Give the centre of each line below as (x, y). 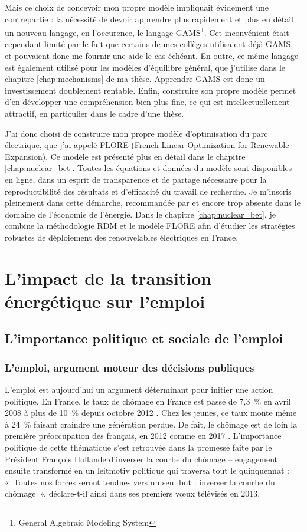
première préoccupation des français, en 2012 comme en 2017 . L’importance (143, 436)
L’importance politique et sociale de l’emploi (144, 338)
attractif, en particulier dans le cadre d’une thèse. (94, 113)
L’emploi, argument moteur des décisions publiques (130, 367)
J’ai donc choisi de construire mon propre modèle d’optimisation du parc (136, 133)
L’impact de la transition (108, 278)
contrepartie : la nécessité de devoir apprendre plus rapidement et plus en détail (149, 19)
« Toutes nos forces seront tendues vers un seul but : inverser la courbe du (140, 482)
